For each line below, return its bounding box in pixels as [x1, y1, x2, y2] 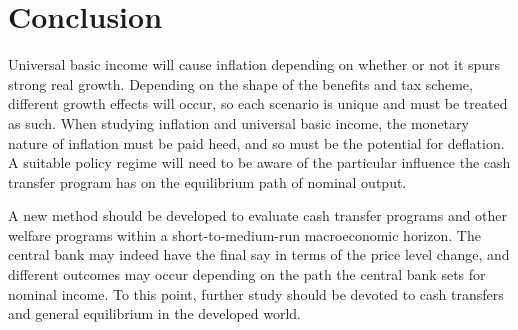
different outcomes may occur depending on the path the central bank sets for [8, 264, 486, 285]
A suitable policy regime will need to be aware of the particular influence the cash [8, 152, 511, 173]
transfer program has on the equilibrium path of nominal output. [8, 171, 407, 192]
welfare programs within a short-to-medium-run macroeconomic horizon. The [8, 224, 481, 245]
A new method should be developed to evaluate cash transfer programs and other [8, 205, 508, 226]
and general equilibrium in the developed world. [8, 303, 301, 324]
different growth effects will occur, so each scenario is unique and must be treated [8, 93, 508, 114]
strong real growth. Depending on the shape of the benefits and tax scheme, [8, 73, 473, 94]
